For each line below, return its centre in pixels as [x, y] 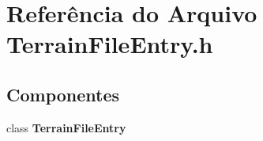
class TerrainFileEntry [66, 127]
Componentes [63, 94]
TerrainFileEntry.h [110, 44]
